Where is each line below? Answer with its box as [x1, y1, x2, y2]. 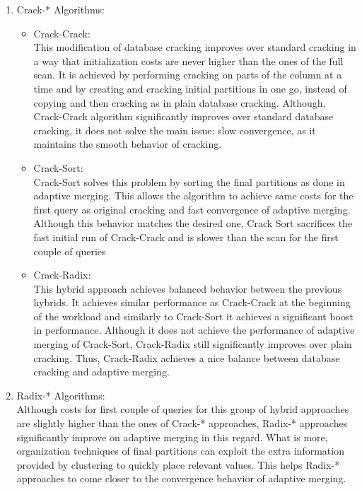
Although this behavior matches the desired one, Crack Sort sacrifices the [33, 216, 353, 231]
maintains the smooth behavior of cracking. [33, 136, 222, 151]
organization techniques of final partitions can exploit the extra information [16, 443, 344, 458]
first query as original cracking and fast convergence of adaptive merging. [33, 202, 351, 216]
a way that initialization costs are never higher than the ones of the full [33, 53, 344, 68]
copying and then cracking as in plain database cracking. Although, [33, 95, 326, 110]
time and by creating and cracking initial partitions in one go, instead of [33, 81, 347, 95]
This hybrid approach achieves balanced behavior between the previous [33, 281, 342, 296]
